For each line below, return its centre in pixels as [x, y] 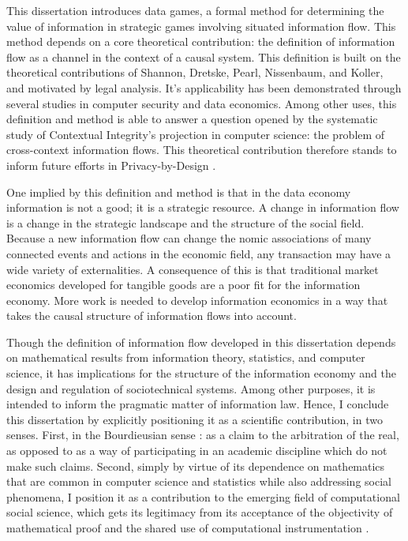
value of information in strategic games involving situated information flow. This [201, 26]
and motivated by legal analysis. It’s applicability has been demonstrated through [204, 87]
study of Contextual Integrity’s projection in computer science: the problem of [196, 134]
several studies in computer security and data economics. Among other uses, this [202, 103]
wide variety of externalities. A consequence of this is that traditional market [193, 269]
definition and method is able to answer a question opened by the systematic [192, 119]
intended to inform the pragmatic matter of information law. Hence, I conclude [198, 404]
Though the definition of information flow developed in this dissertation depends [201, 342]
